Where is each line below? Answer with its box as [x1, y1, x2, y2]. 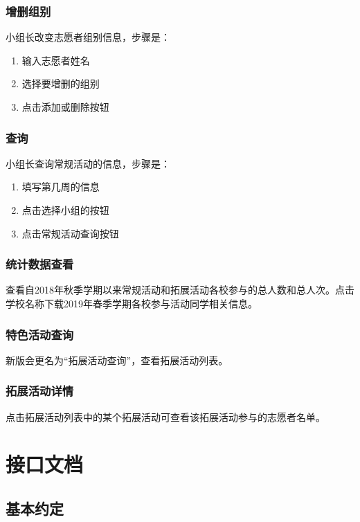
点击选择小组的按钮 [21, 203, 109, 217]
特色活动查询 [6, 325, 74, 343]
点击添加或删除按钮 [21, 100, 109, 114]
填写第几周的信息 [21, 179, 100, 194]
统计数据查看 [6, 255, 74, 273]
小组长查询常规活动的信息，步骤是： [6, 156, 170, 170]
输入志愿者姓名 [21, 53, 90, 67]
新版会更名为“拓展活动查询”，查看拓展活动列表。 [6, 352, 228, 367]
